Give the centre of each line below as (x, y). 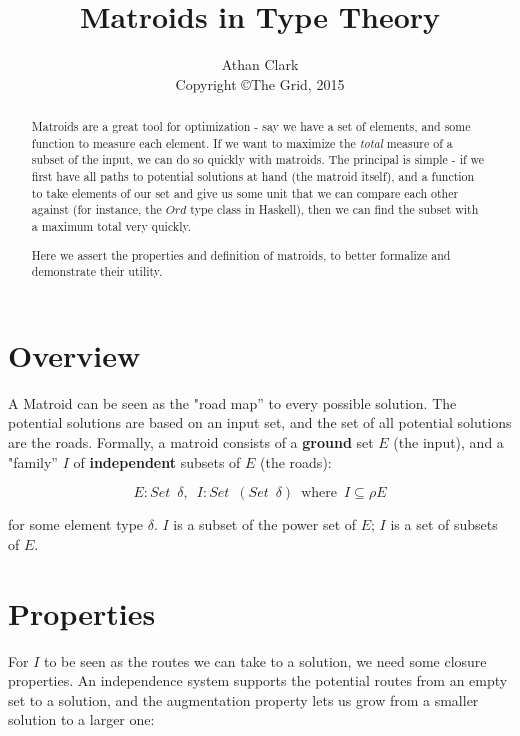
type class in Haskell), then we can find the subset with (334, 209)
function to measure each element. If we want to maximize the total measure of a (242, 142)
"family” (33, 461)
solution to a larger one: (81, 719)
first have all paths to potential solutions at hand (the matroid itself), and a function (253, 176)
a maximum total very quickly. (111, 226)
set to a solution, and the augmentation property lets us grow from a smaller (243, 699)
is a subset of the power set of (265, 524)
